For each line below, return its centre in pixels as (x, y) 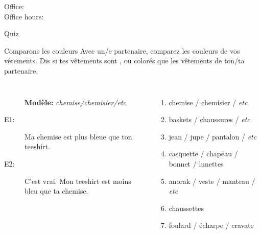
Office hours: (24, 16)
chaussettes (186, 208)
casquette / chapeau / (203, 154)
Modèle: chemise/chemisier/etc (76, 102)
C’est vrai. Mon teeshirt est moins (78, 181)
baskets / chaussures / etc (209, 119)
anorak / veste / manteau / (212, 181)
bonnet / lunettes (196, 163)
